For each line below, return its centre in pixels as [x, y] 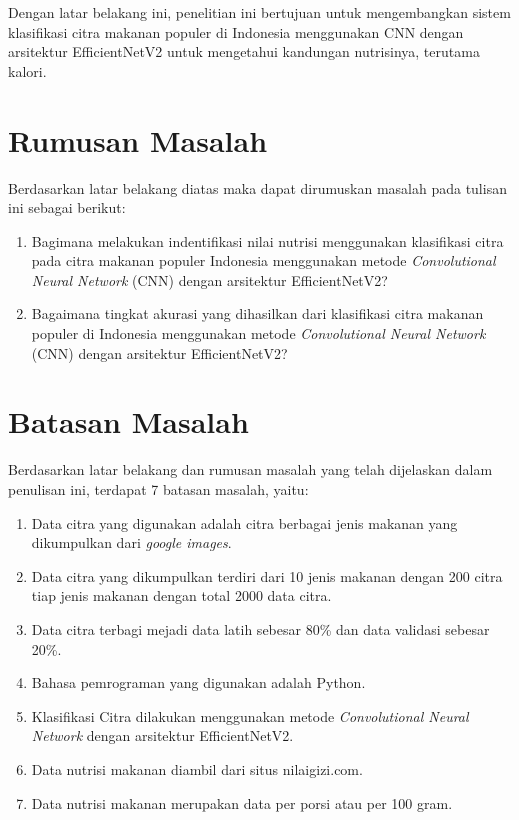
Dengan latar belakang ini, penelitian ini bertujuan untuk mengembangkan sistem [259, 12]
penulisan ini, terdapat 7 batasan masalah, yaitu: [158, 488]
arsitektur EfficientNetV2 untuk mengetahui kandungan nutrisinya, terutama [244, 51]
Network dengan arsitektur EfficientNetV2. [162, 735]
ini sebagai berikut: [67, 207]
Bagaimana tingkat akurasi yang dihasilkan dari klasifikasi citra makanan [257, 313]
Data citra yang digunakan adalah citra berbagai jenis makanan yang [244, 522]
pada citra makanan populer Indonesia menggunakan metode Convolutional [263, 260]
